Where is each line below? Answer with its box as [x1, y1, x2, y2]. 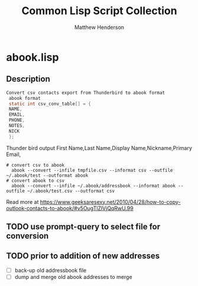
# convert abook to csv [6, 177, 65, 184]
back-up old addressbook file [14, 266, 87, 274]
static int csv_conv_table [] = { [8, 100, 92, 107]
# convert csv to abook [6, 162, 65, 168]
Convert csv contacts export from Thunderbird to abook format [6, 90, 165, 96]
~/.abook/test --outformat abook [6, 173, 89, 178]
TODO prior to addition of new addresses [6, 251, 160, 261]
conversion [6, 231, 49, 241]
